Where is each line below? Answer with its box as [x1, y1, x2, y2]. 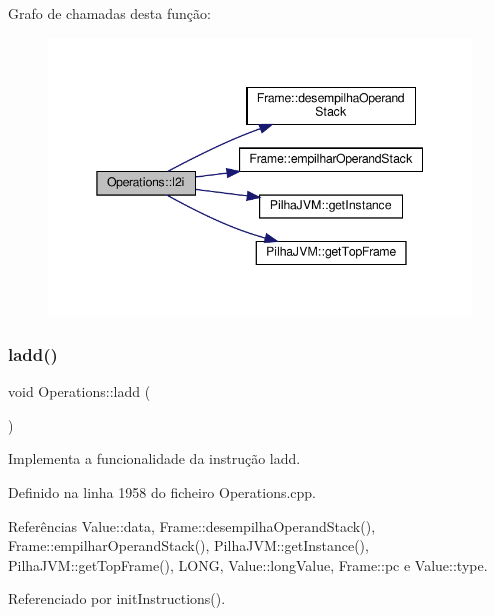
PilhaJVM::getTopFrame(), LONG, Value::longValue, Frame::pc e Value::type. [8, 554, 488, 575]
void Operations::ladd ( [8, 381, 151, 402]
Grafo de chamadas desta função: [8, 3, 211, 23]
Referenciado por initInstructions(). [8, 588, 226, 609]
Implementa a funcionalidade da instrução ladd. [8, 448, 301, 469]
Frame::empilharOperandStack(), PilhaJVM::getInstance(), [8, 535, 369, 556]
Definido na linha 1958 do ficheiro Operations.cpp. [8, 481, 317, 502]
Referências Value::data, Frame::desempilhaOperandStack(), [8, 515, 376, 536]
